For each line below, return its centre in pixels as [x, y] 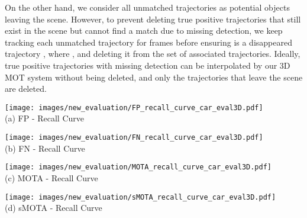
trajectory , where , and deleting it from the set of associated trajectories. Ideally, [153, 54]
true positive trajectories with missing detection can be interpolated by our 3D [148, 65]
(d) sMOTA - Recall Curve [54, 208]
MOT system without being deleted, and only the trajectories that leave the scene [154, 77]
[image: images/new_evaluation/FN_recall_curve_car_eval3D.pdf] [134, 137]
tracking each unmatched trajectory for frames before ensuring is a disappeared [148, 42]
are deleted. [26, 89]
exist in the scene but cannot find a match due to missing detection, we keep [144, 31]
